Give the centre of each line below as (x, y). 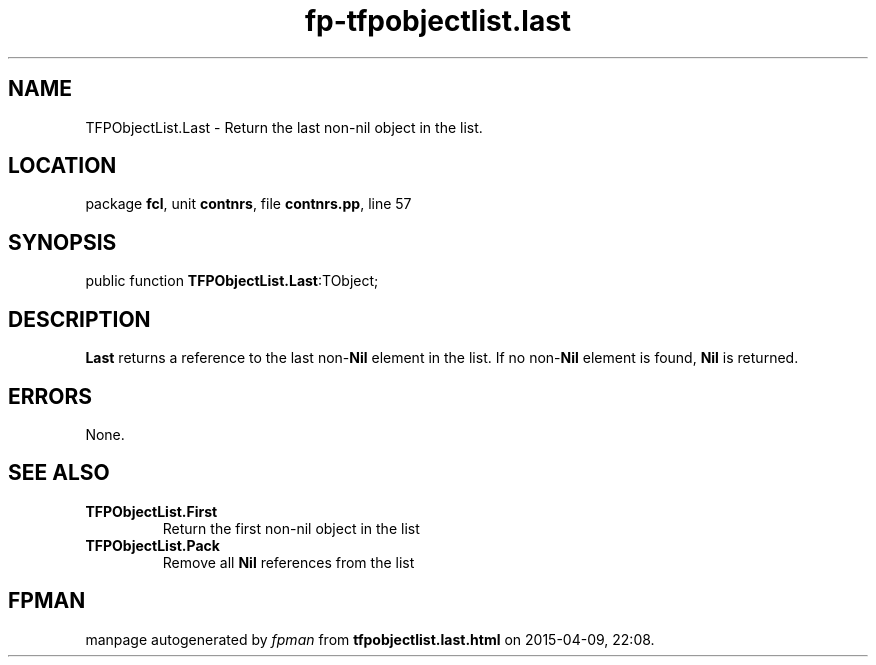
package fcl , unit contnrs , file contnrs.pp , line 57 (248, 204)
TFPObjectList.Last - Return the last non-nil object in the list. (284, 127)
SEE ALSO (59, 473)
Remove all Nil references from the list (288, 562)
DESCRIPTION (79, 319)
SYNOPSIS (62, 242)
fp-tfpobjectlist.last (438, 21)
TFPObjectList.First (151, 511)
